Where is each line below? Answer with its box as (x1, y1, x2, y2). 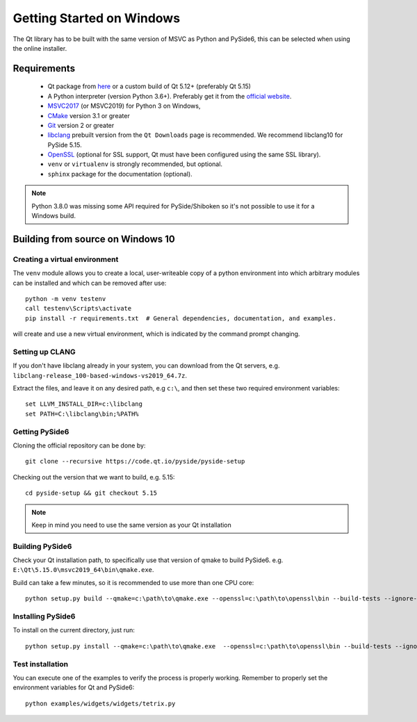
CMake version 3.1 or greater (47, 111, 130, 120)
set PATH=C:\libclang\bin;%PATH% (25, 410, 139, 418)
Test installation (13, 659, 69, 668)
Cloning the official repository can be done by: (13, 441, 146, 450)
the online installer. (13, 44, 67, 52)
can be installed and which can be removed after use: (13, 279, 167, 287)
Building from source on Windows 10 (13, 233, 175, 245)
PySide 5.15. (47, 140, 83, 149)
